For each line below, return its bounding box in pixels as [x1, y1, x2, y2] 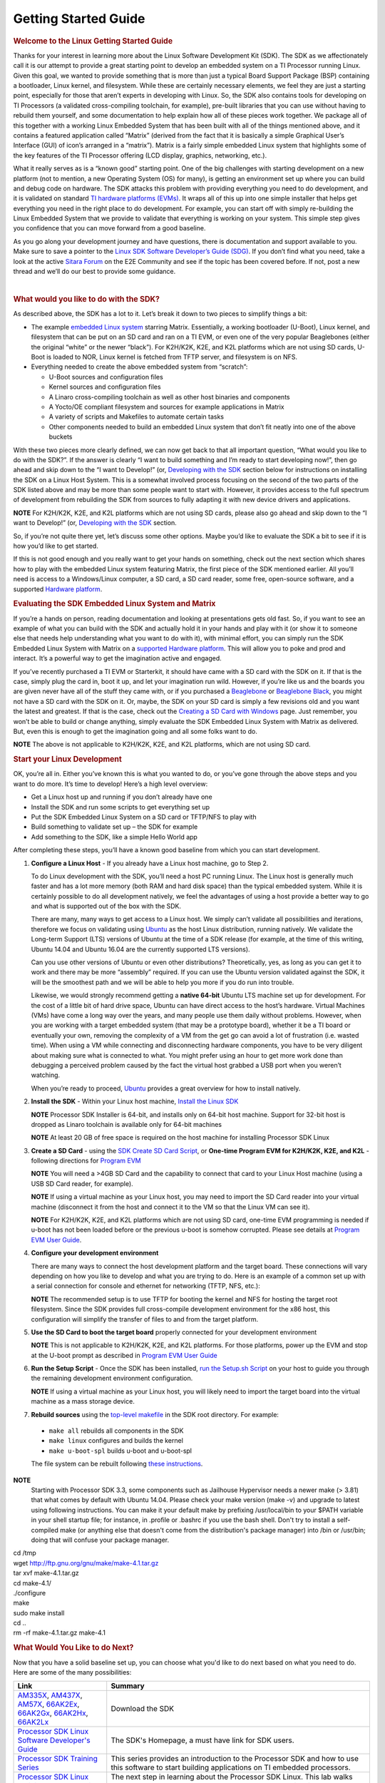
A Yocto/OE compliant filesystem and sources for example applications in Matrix [48, 402, 284, 411]
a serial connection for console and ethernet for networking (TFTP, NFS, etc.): [31, 1282, 260, 1290]
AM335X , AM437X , [17, 1690, 83, 1700]
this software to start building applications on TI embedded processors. [111, 1762, 351, 1772]
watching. [31, 1071, 61, 1080]
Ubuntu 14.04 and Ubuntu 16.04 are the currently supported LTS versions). [31, 945, 250, 954]
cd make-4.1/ [13, 1578, 51, 1587]
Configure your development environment [31, 1249, 159, 1257]
